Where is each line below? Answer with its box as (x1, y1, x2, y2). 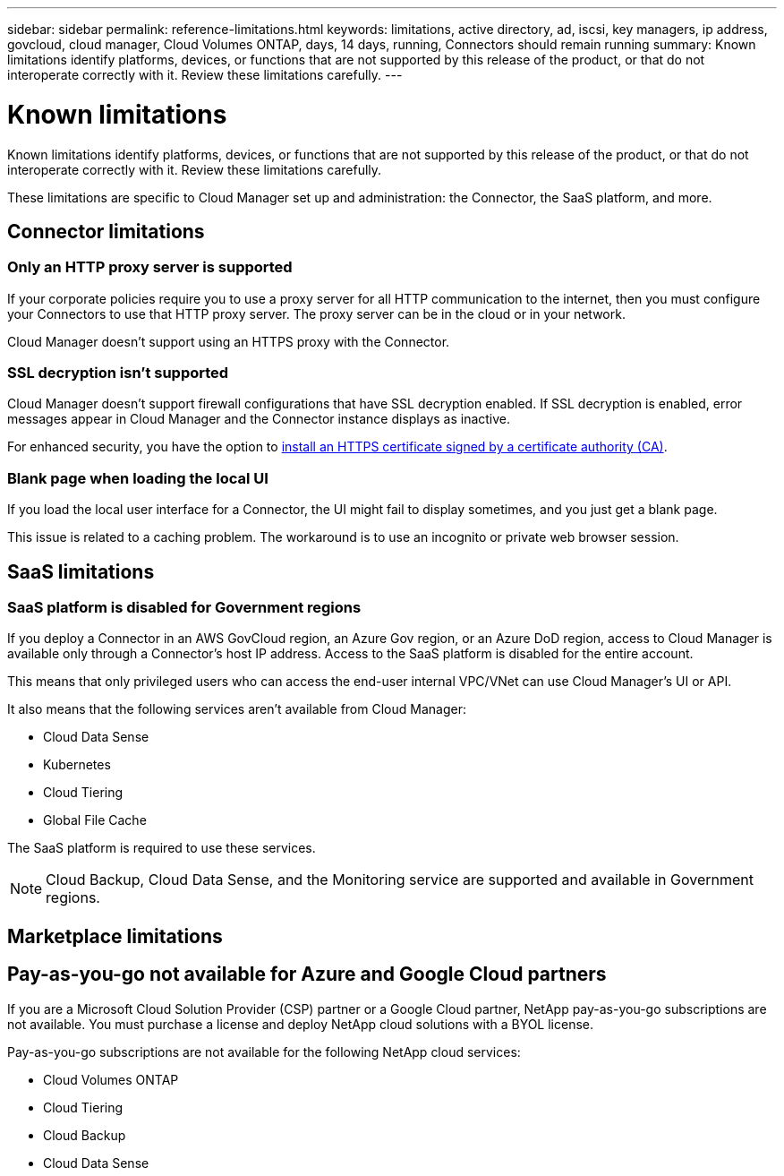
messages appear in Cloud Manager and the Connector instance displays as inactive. (7, 411, 511, 427)
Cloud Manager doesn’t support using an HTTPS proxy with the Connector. (7, 333, 450, 349)
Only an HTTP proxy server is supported (7, 258, 293, 277)
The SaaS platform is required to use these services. (7, 840, 316, 856)
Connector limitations (7, 219, 205, 243)
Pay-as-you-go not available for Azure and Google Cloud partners (7, 963, 607, 986)
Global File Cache (43, 812, 147, 828)
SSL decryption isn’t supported (7, 364, 229, 382)
